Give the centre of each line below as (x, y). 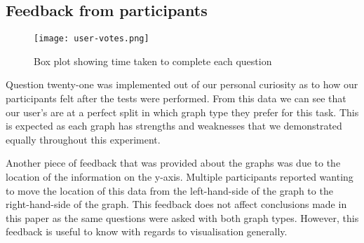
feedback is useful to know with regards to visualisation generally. (147, 231)
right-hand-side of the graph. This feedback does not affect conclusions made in (176, 204)
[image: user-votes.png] (92, 39)
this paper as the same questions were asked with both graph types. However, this (182, 217)
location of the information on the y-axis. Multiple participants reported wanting (180, 177)
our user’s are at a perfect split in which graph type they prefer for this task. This (182, 112)
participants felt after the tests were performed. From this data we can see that (176, 98)
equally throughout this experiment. (83, 139)
